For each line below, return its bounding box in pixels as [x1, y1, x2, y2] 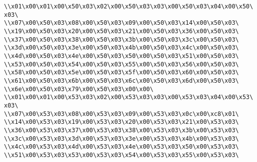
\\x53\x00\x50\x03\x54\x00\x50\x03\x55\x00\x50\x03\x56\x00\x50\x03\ [4, 60, 239, 68]
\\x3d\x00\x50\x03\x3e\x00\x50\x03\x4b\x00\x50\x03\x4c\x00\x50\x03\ [4, 44, 239, 52]
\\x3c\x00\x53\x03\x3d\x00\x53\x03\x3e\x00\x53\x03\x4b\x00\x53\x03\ [4, 135, 239, 142]
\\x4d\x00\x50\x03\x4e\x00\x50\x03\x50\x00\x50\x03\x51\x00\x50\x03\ [4, 52, 239, 59]
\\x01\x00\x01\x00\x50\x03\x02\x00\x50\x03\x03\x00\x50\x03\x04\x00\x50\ [4, 3, 254, 10]
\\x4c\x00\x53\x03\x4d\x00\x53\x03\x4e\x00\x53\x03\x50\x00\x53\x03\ [4, 143, 239, 151]
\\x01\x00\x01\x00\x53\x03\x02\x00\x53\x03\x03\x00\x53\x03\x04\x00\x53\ [4, 94, 254, 101]
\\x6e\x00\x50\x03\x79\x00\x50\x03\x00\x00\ [4, 85, 154, 93]
